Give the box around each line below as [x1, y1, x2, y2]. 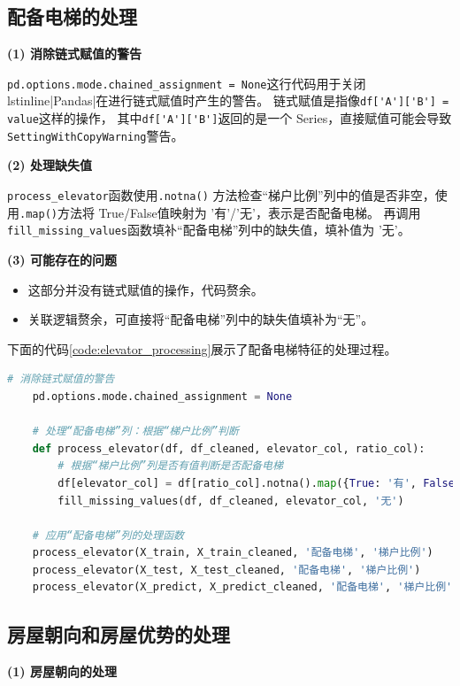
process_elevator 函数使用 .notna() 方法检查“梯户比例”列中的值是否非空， [7, 186, 435, 204]
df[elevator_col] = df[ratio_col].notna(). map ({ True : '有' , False [57, 476, 455, 489]
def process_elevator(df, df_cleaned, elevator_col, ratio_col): [32, 442, 425, 455]
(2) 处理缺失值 [7, 156, 92, 174]
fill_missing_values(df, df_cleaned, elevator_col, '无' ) [57, 494, 404, 507]
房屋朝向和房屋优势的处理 [7, 620, 230, 648]
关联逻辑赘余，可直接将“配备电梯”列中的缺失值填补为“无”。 [27, 310, 374, 328]
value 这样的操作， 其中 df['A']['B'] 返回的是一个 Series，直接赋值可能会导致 [7, 109, 452, 127]
